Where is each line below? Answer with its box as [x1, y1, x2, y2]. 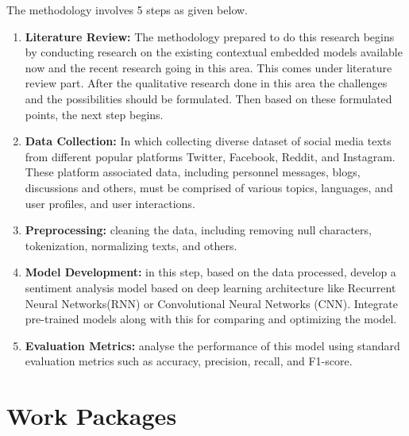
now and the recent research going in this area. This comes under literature [25, 59, 392, 75]
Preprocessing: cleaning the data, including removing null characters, [25, 222, 372, 238]
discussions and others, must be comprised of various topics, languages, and [25, 179, 393, 195]
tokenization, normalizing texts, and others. [25, 237, 237, 253]
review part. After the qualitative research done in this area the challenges [25, 75, 388, 91]
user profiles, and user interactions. [25, 195, 195, 211]
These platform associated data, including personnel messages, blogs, [25, 164, 361, 180]
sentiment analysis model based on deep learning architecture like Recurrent [25, 279, 396, 295]
